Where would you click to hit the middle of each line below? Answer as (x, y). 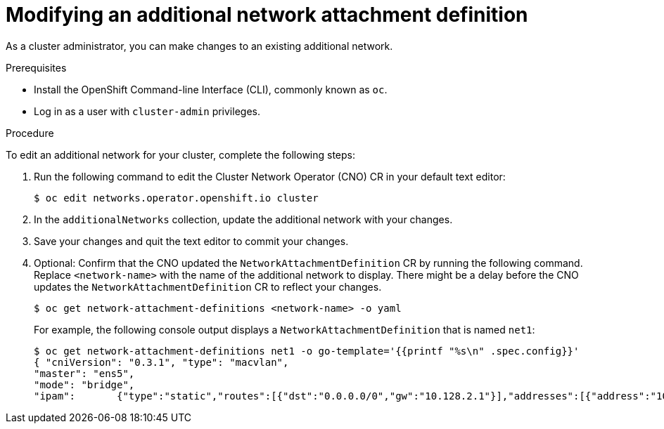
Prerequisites (36, 67)
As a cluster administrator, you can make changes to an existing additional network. (199, 46)
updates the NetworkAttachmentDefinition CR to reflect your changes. (208, 286)
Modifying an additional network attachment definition (267, 15)
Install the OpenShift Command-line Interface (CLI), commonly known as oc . (211, 89)
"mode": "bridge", (84, 384)
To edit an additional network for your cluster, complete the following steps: (181, 154)
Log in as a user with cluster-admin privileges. (147, 111)
